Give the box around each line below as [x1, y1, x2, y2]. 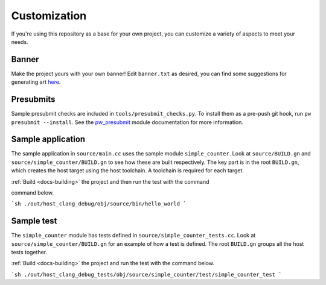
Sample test [11, 216, 57, 226]
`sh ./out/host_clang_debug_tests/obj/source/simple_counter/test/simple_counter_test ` [11, 271, 282, 278]
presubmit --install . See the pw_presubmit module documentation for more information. [11, 118, 244, 126]
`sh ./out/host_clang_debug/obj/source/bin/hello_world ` [11, 201, 187, 207]
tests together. [11, 249, 48, 256]
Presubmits [11, 94, 56, 105]
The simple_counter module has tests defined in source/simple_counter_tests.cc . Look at [11, 232, 256, 239]
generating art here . [11, 78, 61, 86]
